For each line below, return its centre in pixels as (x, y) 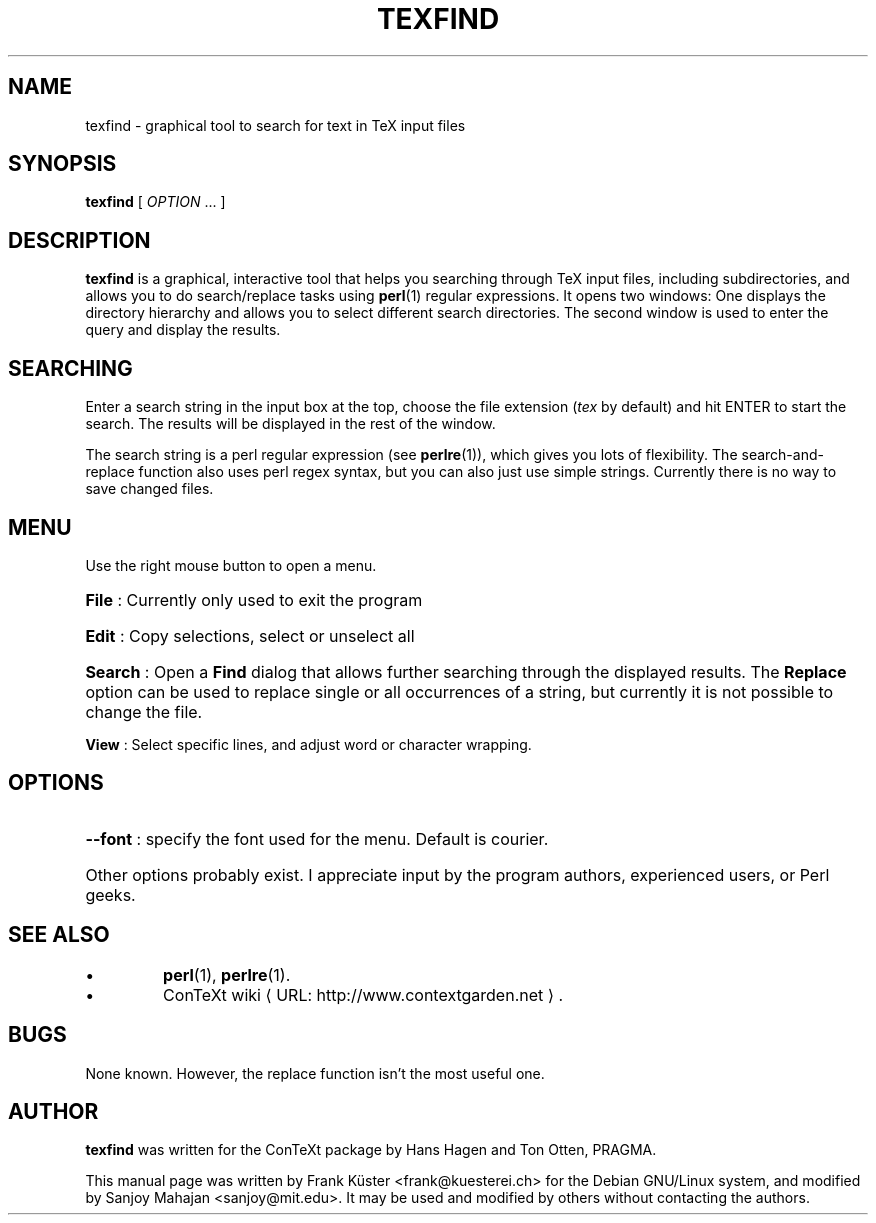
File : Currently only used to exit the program (254, 599)
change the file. (144, 711)
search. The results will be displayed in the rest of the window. (290, 424)
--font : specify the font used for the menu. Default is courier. (317, 838)
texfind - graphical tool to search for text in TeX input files (275, 125)
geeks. (110, 894)
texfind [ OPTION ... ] (155, 202)
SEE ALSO (59, 935)
